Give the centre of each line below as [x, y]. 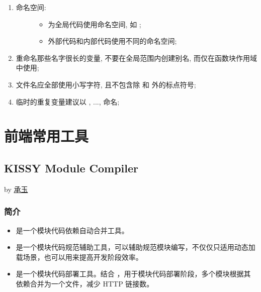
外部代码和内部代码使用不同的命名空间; [112, 41]
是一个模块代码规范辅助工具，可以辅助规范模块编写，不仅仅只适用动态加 [136, 247]
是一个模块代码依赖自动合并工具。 [72, 230]
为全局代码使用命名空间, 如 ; [95, 24]
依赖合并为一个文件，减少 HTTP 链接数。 [85, 283]
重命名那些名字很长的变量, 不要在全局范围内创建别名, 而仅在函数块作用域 [136, 58]
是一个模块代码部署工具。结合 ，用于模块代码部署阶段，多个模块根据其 [133, 274]
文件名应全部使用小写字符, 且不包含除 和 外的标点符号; [106, 84]
